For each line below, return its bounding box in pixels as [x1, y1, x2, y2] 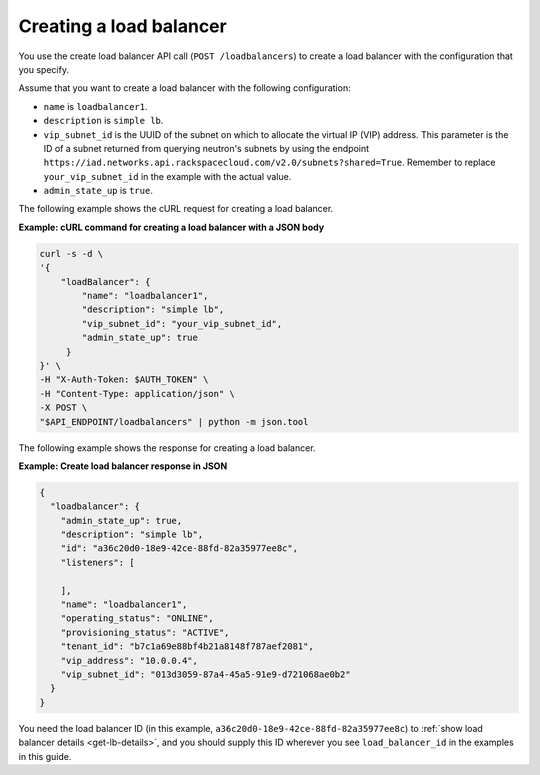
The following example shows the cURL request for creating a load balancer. [18, 203, 334, 215]
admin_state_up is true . [43, 185, 154, 197]
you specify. [18, 63, 70, 75]
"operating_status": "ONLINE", [60, 613, 214, 624]
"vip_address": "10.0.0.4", [60, 655, 199, 666]
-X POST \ [39, 402, 88, 414]
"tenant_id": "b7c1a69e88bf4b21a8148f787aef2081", [60, 641, 314, 652]
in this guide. [18, 750, 72, 762]
